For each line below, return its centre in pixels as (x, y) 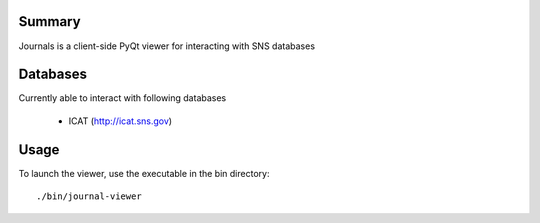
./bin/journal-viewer (89, 196)
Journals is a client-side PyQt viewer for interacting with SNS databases (166, 46)
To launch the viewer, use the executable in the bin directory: (144, 173)
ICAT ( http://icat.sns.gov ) (120, 121)
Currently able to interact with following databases (122, 98)
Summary (49, 21)
